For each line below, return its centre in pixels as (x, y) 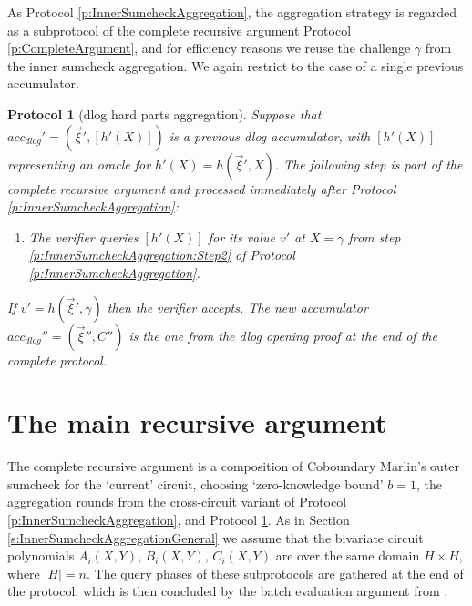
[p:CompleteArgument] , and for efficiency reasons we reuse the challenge (209, 48)
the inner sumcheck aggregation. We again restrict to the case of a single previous (236, 65)
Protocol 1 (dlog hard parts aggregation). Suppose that (164, 113)
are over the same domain (348, 555)
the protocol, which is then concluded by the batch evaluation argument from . (228, 591)
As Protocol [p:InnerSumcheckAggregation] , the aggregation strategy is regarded (232, 12)
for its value (241, 236)
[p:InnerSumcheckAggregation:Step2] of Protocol (162, 255)
